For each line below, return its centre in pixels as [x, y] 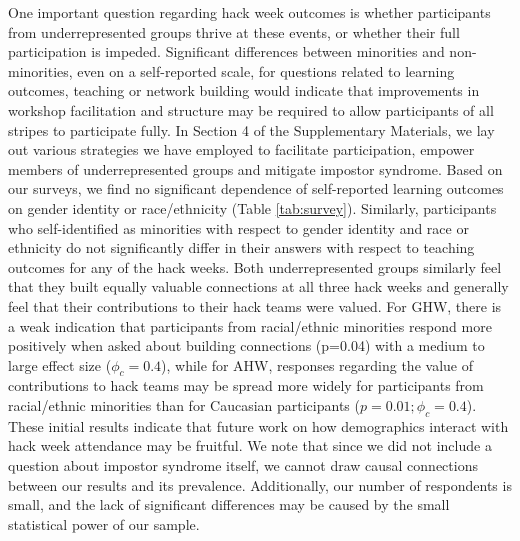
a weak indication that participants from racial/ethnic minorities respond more [250, 325]
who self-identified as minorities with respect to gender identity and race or [238, 227]
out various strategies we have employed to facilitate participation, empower [241, 149]
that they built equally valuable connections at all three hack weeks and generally [258, 286]
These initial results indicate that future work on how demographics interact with [258, 425]
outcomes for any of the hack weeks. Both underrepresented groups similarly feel [255, 266]
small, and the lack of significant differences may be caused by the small [229, 504]
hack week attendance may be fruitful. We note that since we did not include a [250, 445]
